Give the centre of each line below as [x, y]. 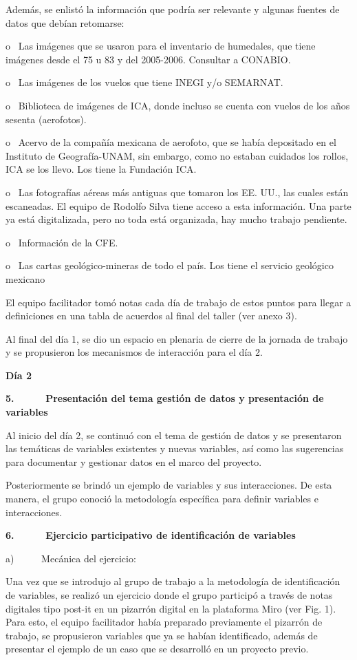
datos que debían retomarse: [65, 22]
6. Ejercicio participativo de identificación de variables [151, 535]
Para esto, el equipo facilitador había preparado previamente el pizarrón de [164, 622]
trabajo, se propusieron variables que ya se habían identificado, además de [162, 635]
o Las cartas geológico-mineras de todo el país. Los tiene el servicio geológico [170, 265]
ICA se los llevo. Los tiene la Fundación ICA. [101, 169]
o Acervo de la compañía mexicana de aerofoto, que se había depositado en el [171, 142]
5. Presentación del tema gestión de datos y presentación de [165, 398]
